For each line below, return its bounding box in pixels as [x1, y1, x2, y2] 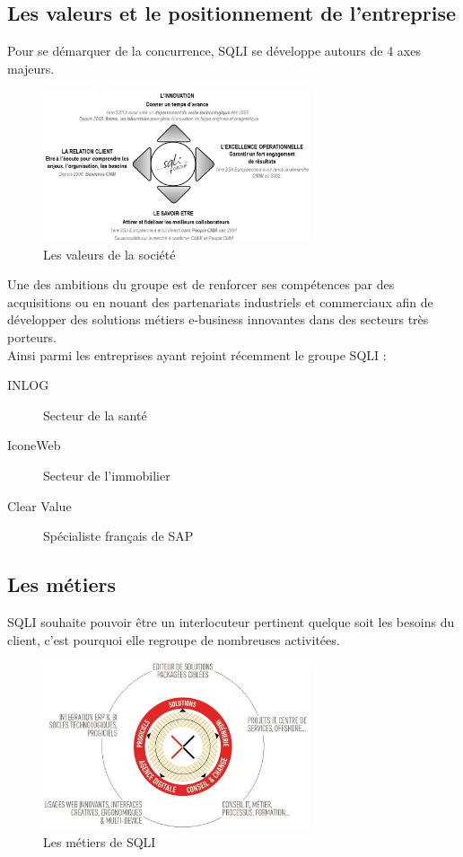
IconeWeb [7, 436, 61, 455]
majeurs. [7, 58, 55, 77]
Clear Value [7, 496, 72, 515]
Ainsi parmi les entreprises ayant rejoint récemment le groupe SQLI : [7, 345, 387, 364]
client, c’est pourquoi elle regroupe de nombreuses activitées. [7, 630, 340, 649]
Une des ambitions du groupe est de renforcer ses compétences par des [7, 275, 395, 294]
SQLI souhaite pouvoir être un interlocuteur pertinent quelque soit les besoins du [7, 612, 455, 631]
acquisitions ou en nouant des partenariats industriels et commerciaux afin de [7, 292, 433, 311]
